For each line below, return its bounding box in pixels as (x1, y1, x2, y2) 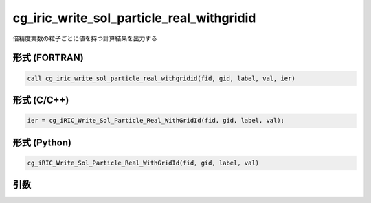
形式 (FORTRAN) (12, 52, 84, 64)
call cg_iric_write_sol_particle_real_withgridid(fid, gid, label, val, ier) (27, 74, 295, 82)
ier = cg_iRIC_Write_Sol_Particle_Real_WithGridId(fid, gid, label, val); (27, 117, 285, 125)
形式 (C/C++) (12, 94, 69, 106)
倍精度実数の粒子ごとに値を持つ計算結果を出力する (12, 34, 157, 43)
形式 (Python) (12, 136, 72, 148)
